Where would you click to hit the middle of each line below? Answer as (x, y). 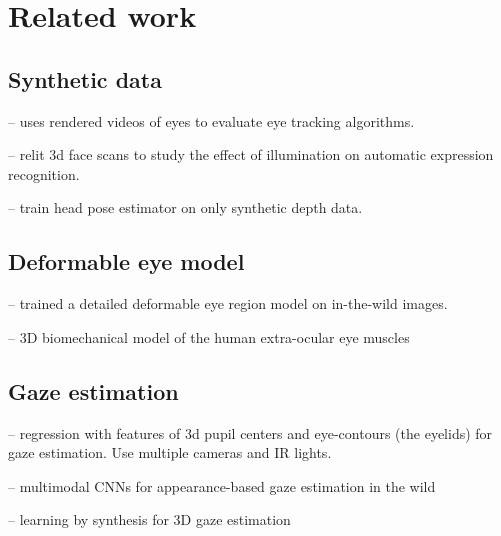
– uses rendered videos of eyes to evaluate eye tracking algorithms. (211, 120)
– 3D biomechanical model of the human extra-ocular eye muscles (209, 336)
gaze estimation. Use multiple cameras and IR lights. (170, 452)
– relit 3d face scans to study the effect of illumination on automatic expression (251, 154)
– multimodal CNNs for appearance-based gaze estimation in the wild (222, 485)
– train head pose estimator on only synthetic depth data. (185, 207)
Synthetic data (85, 78)
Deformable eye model (126, 261)
